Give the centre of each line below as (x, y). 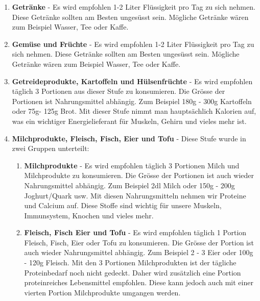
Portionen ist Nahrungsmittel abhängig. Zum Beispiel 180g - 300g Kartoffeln (132, 101)
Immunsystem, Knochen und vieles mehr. (89, 215)
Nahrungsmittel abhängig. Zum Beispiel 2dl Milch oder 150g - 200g (129, 185)
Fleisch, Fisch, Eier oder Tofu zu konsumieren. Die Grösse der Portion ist (139, 242)
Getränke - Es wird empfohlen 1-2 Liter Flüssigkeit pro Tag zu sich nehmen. (134, 7)
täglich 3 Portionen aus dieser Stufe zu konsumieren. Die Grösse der (119, 91)
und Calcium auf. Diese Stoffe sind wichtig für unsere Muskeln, (123, 205)
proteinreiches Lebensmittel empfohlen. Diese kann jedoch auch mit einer (139, 282)
